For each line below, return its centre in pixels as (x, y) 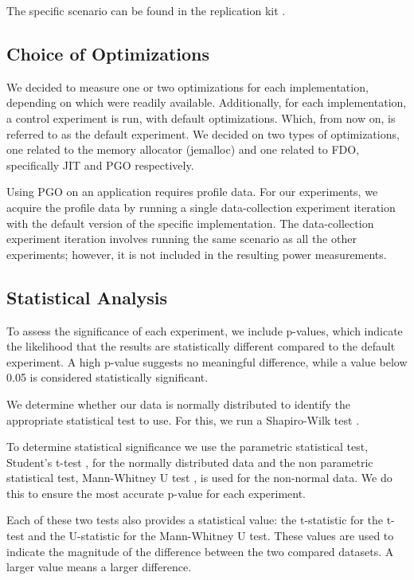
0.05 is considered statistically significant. (107, 377)
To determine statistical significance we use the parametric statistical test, (187, 447)
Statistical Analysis (87, 297)
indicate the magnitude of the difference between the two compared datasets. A (200, 551)
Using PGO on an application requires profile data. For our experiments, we (192, 192)
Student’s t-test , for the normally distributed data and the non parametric (190, 462)
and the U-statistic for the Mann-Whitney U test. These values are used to (211, 536)
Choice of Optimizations (108, 53)
